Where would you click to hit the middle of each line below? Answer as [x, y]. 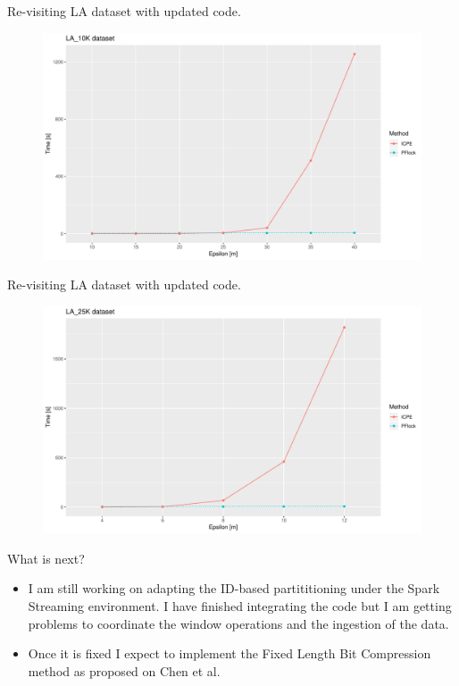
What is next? [46, 558]
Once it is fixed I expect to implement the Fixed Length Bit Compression [229, 653]
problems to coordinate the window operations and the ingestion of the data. [238, 623]
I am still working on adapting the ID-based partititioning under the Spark [234, 588]
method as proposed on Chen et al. [124, 670]
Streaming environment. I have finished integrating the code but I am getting [240, 606]
